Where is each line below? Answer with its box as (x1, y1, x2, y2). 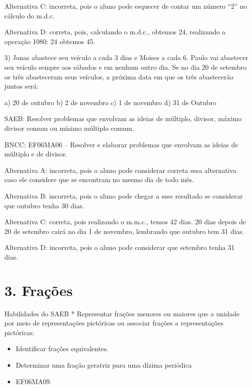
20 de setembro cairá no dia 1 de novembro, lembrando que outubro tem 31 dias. (4, 226, 244, 236)
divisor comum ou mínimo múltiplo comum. (4, 123, 134, 133)
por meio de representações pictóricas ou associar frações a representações (4, 318, 223, 328)
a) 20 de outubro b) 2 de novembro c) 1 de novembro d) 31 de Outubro (4, 97, 217, 107)
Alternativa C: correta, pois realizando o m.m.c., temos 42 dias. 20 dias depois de (4, 217, 246, 227)
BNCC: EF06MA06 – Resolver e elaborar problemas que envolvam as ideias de (4, 139, 238, 149)
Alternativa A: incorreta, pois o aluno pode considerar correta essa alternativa (4, 165, 236, 175)
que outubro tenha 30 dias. (4, 200, 84, 210)
